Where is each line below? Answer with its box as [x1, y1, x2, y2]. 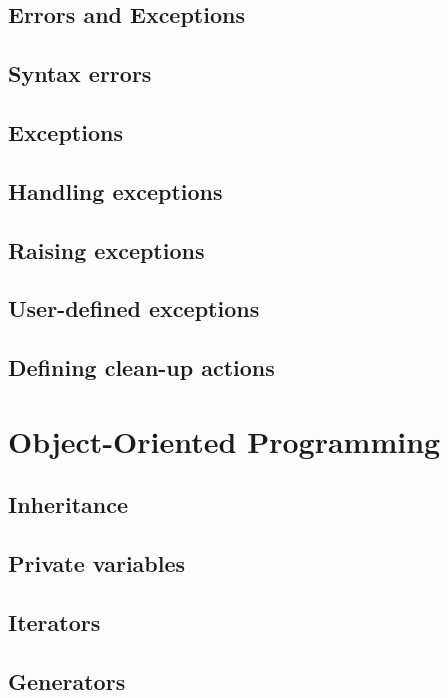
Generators [8, 665, 126, 696]
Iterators [8, 606, 101, 637]
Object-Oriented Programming [8, 420, 441, 461]
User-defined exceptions [8, 293, 260, 324]
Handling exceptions [8, 175, 223, 206]
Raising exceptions [8, 234, 205, 265]
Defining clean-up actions [8, 352, 275, 383]
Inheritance [8, 489, 129, 520]
